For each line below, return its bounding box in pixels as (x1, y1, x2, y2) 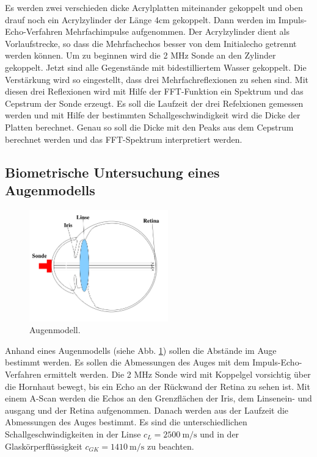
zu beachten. (147, 439, 194, 452)
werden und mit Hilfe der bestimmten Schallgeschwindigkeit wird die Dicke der (5, 109, 301, 121)
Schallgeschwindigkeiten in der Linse (5, 427, 141, 440)
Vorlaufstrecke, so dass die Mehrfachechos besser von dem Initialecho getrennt (5, 37, 297, 49)
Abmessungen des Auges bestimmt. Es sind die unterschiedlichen (5, 416, 247, 428)
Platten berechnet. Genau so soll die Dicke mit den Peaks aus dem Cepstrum (5, 120, 294, 133)
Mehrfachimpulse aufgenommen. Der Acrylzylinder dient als (65, 25, 290, 38)
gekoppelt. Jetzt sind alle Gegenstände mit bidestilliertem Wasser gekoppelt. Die (5, 60, 307, 73)
